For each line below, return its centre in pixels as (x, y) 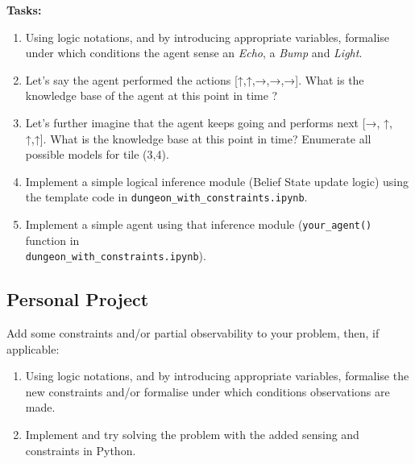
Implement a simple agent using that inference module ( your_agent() (199, 224)
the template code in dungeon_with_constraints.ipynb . (166, 197)
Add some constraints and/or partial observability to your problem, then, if (193, 333)
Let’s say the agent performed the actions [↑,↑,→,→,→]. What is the (195, 79)
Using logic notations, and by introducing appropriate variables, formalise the (217, 376)
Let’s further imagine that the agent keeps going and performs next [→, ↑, (209, 122)
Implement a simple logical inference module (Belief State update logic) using (217, 181)
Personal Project (78, 299)
